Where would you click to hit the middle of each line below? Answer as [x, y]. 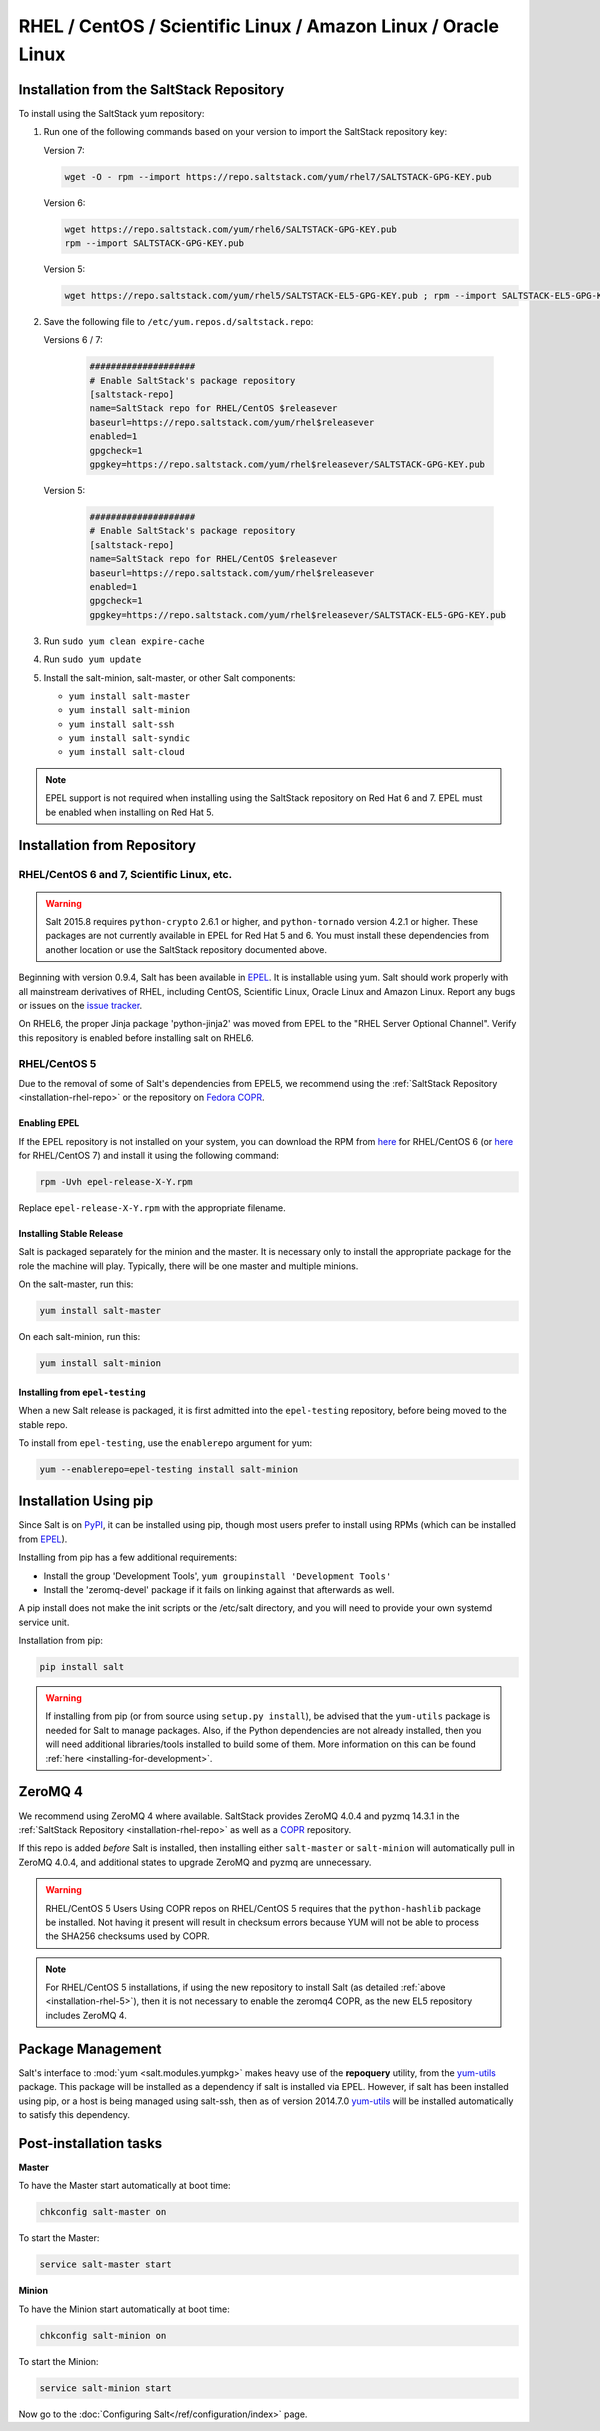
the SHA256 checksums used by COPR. [127, 1936]
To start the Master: [59, 2238]
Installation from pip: [61, 1641]
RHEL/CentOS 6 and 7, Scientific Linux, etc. [125, 875]
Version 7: [64, 150]
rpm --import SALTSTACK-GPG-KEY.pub [154, 243]
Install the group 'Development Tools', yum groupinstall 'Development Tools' [217, 1576]
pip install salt [82, 1667]
